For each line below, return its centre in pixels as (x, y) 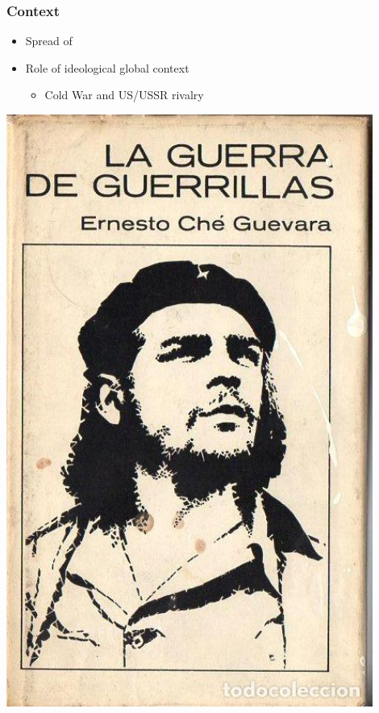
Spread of (49, 41)
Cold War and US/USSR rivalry (124, 95)
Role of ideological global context (107, 67)
